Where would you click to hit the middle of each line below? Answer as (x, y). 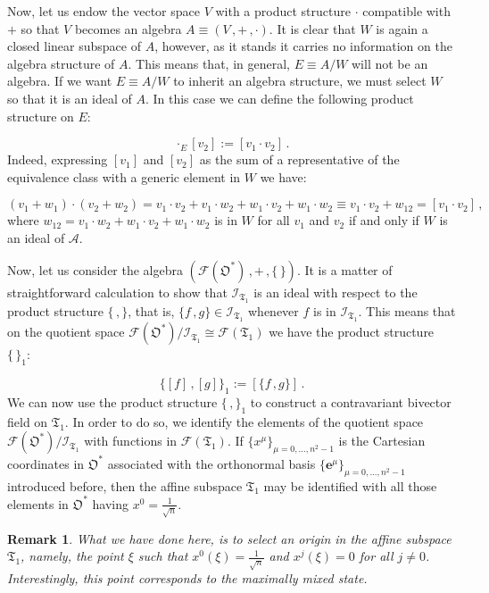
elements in (38, 503)
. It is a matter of (344, 269)
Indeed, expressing (58, 159)
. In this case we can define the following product (279, 98)
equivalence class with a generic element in (124, 176)
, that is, (151, 310)
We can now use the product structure (112, 401)
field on (28, 421)
